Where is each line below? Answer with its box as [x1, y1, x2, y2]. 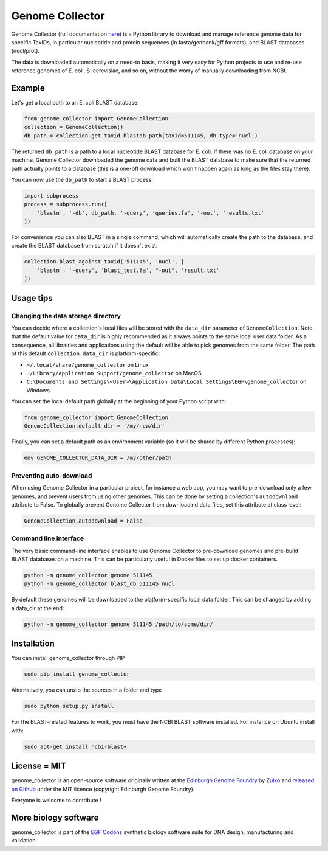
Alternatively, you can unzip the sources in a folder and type [11, 686, 162, 693]
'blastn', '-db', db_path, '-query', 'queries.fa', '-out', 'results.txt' [36, 209, 264, 216]
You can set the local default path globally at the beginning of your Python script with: [11, 398, 227, 405]
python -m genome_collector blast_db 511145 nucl [24, 580, 175, 587]
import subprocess [24, 192, 79, 199]
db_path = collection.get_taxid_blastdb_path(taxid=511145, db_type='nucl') [24, 132, 258, 139]
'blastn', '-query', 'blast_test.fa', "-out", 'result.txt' [36, 266, 220, 274]
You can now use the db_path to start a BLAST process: [11, 176, 153, 183]
